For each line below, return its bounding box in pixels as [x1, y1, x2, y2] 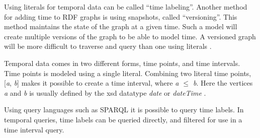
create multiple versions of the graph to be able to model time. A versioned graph [4, 31, 256, 41]
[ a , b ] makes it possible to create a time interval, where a [4, 78, 179, 88]
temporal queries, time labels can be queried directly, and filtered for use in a [4, 114, 242, 124]
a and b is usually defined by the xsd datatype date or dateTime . [4, 87, 206, 98]
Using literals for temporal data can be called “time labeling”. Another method [4, 2, 247, 12]
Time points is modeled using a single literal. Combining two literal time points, [4, 67, 251, 78]
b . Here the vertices [193, 78, 253, 88]
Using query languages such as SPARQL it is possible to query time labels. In [4, 104, 244, 115]
